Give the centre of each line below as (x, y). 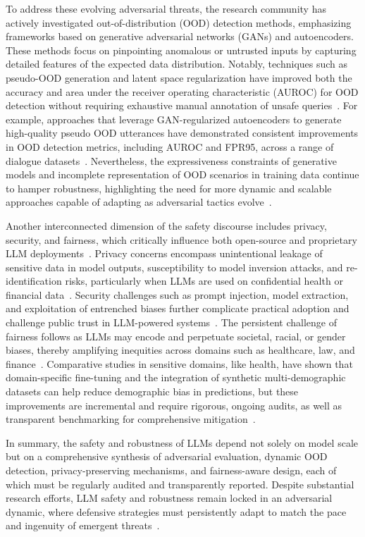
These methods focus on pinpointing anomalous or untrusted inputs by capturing (181, 50)
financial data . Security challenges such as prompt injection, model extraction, (177, 294)
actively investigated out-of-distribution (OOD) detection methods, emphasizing (179, 22)
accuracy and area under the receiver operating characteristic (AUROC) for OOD (182, 91)
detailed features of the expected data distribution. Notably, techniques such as (177, 64)
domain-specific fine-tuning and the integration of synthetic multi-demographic (176, 377)
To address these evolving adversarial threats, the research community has (166, 8)
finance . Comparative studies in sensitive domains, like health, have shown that (179, 363)
